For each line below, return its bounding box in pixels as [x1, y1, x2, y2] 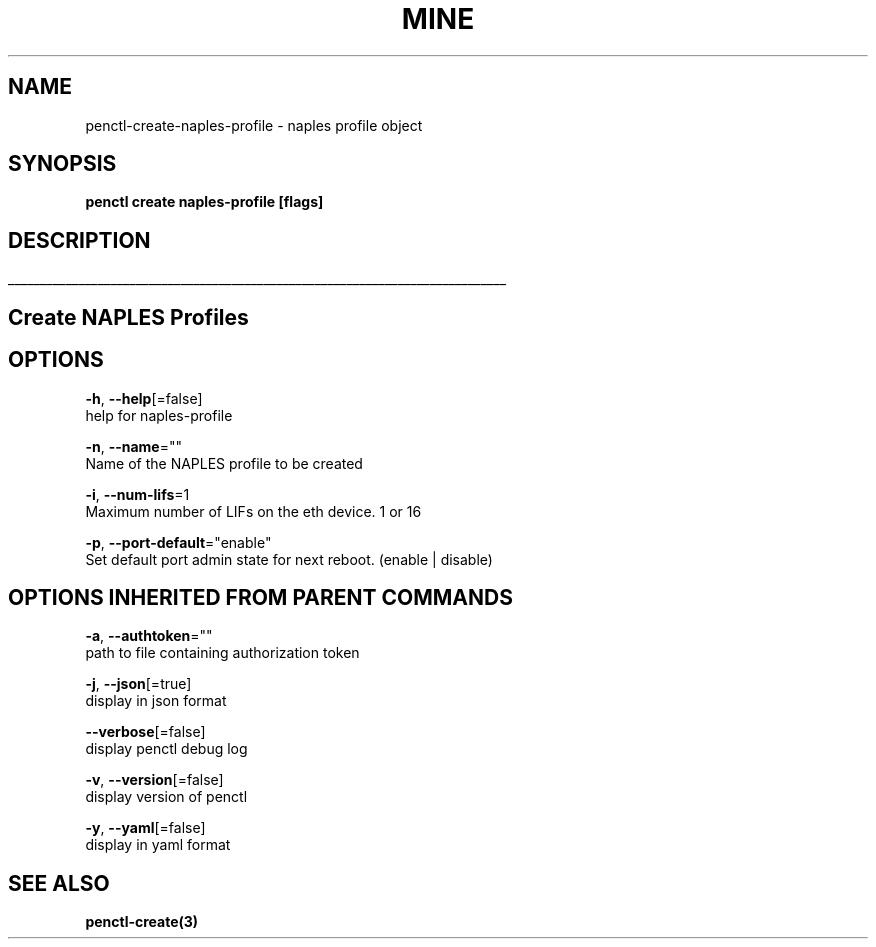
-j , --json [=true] [85, 675, 192, 693]
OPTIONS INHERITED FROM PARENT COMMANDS [8, 584, 513, 610]
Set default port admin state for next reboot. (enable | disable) [85, 550, 493, 568]
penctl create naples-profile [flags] [85, 193, 324, 211]
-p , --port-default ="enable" [85, 533, 272, 551]
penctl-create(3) [85, 913, 199, 931]
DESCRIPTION [8, 227, 151, 253]
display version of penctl [85, 788, 248, 806]
